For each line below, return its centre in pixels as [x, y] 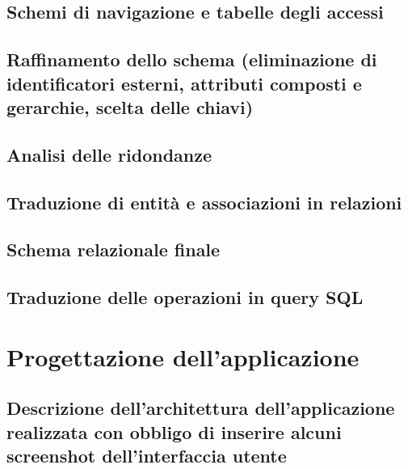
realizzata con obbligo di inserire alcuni [174, 431]
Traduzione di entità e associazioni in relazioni [204, 202]
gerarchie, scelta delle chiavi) [130, 106]
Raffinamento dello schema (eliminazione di [192, 59]
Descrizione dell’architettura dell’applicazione [201, 408]
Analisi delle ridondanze [109, 154]
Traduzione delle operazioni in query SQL [185, 297]
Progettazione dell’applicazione [183, 356]
